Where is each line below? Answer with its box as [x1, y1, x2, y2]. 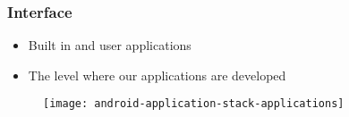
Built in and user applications [28, 36, 192, 54]
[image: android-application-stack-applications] [43, 97, 345, 111]
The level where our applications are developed [28, 65, 286, 84]
